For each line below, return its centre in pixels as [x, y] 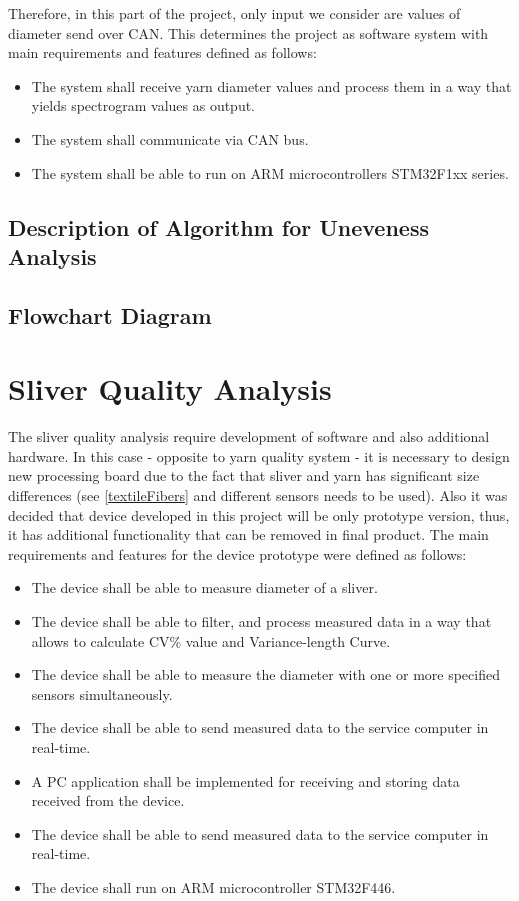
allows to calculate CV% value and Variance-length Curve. [211, 640]
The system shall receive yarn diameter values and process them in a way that [271, 85]
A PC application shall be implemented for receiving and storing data [245, 780]
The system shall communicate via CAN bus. [170, 138]
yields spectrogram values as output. [143, 105]
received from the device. [108, 800]
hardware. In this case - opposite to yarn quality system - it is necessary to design [259, 455]
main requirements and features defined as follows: [162, 52]
